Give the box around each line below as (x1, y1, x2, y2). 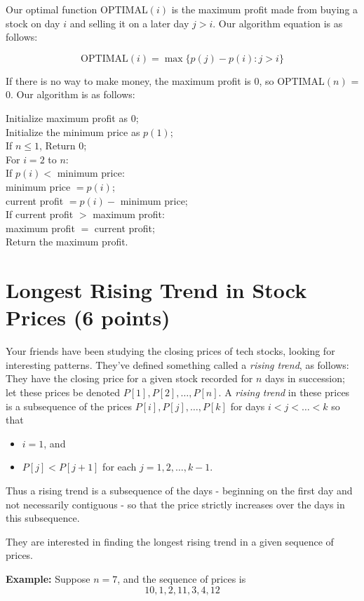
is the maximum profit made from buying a (171, 2, 358, 16)
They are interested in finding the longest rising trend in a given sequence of (6, 534, 334, 548)
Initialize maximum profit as (6, 110, 128, 125)
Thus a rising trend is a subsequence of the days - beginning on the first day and (6, 482, 353, 497)
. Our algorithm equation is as (213, 15, 343, 30)
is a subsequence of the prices (6, 398, 132, 413)
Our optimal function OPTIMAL (6, 2, 148, 16)
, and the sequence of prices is (117, 571, 246, 586)
